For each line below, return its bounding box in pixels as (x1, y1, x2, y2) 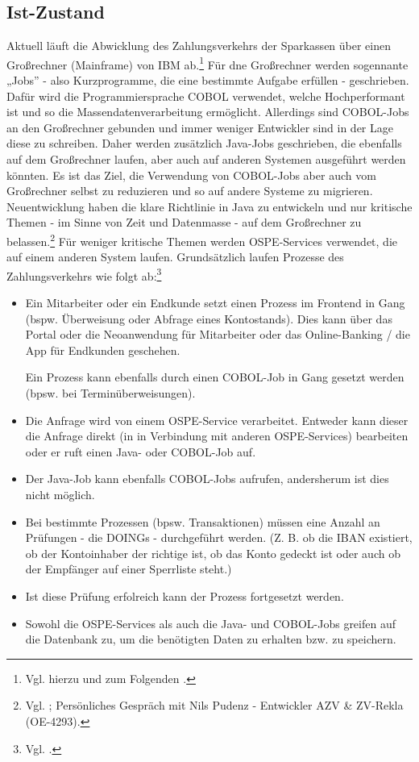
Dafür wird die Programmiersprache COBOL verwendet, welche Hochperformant (6, 87, 405, 104)
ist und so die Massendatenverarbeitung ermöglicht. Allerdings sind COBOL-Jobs (6, 103, 409, 120)
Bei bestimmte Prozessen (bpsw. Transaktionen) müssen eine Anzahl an (25, 513, 380, 530)
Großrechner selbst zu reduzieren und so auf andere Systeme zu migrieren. (6, 182, 373, 199)
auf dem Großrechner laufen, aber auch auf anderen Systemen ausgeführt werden (6, 151, 406, 168)
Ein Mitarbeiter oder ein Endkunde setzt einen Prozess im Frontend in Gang (25, 294, 405, 311)
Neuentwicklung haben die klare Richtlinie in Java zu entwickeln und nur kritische (6, 198, 413, 214)
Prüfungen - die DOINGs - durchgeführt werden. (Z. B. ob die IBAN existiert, (25, 529, 413, 546)
